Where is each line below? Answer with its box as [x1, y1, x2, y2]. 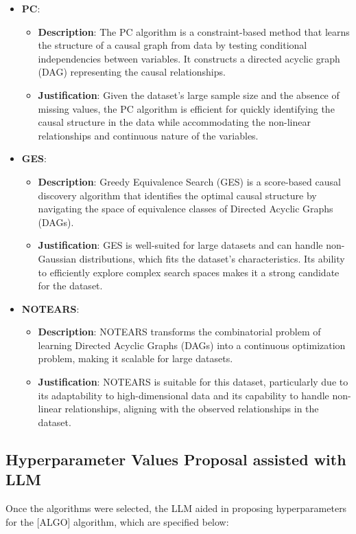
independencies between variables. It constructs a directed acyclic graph [38, 51, 340, 65]
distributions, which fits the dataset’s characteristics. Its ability [79, 251, 345, 265]
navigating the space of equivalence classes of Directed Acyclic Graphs [38, 201, 333, 216]
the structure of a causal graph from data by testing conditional [38, 38, 307, 52]
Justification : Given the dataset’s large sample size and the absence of [38, 87, 340, 102]
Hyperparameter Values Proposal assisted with [5, 448, 346, 469]
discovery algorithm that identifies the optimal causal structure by [38, 188, 317, 202]
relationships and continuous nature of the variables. [38, 128, 259, 142]
